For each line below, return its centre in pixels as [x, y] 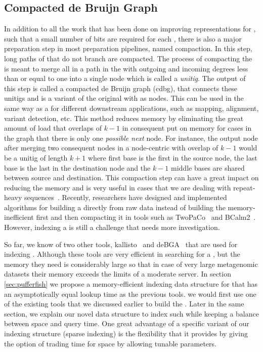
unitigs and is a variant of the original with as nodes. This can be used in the [124, 98]
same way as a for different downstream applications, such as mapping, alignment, [131, 108]
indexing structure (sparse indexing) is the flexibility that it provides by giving [126, 334]
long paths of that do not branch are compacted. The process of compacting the [128, 58]
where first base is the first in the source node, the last [172, 157]
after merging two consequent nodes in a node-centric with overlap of [111, 148]
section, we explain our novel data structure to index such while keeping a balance [131, 313]
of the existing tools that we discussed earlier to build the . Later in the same [124, 304]
